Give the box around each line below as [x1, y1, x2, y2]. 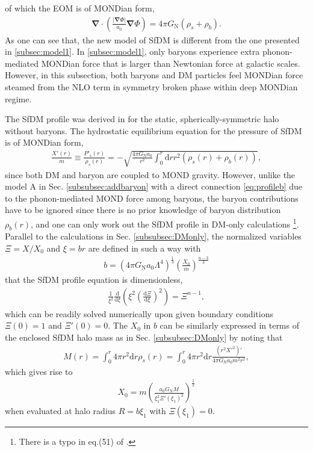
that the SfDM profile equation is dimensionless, [5, 273, 183, 285]
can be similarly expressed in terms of [160, 319, 299, 332]
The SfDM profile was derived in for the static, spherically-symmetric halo [5, 113, 279, 125]
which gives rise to [5, 365, 73, 377]
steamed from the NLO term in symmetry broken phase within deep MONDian [5, 81, 298, 93]
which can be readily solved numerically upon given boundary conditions [5, 307, 273, 320]
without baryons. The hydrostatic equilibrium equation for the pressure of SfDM [5, 124, 302, 137]
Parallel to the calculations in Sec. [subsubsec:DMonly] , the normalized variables [5, 230, 302, 243]
